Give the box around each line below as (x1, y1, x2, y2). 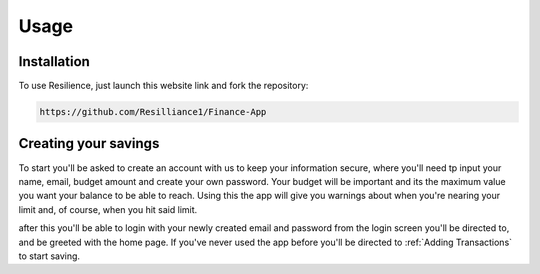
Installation (18, 53, 90, 70)
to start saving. (18, 250, 80, 262)
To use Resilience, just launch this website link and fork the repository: (18, 80, 309, 92)
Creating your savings (18, 135, 160, 152)
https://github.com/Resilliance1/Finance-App (39, 106, 267, 118)
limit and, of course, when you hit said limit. (18, 203, 198, 215)
